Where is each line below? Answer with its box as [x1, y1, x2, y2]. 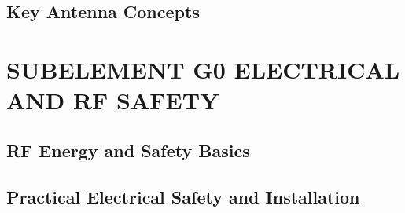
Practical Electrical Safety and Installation [6, 184, 360, 208]
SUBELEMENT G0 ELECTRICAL [6, 53, 400, 85]
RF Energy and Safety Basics [6, 138, 250, 162]
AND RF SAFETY [6, 84, 219, 116]
